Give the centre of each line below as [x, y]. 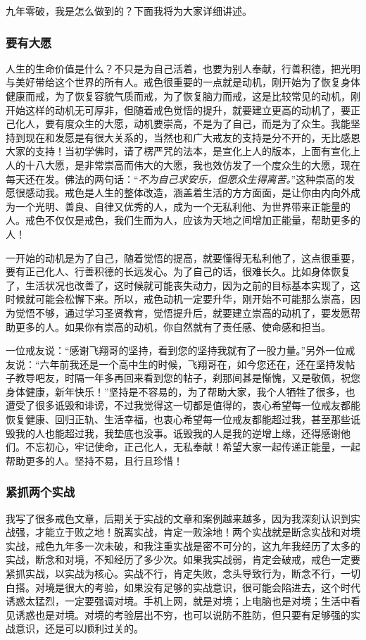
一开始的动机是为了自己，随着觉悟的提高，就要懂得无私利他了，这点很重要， [183, 257]
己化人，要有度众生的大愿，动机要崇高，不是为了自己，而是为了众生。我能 [178, 124]
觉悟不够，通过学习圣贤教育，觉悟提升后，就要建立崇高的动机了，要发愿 [183, 312]
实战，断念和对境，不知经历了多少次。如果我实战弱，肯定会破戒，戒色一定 [178, 559]
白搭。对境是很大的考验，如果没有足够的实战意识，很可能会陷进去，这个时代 [183, 587]
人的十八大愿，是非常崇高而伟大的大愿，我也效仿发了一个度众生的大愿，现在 [183, 164]
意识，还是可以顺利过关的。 [79, 628]
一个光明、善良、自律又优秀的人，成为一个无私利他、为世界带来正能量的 [183, 206]
